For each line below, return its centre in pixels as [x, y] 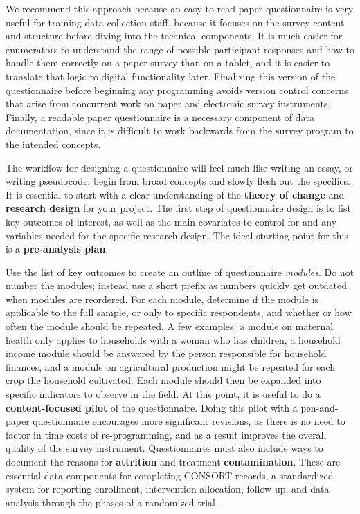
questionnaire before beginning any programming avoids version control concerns [177, 90]
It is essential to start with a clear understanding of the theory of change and [175, 194]
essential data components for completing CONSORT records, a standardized [170, 475]
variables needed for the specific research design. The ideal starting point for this [177, 235]
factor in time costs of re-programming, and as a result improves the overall [166, 434]
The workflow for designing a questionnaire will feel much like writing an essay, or [179, 167]
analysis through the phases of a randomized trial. [112, 502]
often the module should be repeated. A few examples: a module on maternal [170, 326]
